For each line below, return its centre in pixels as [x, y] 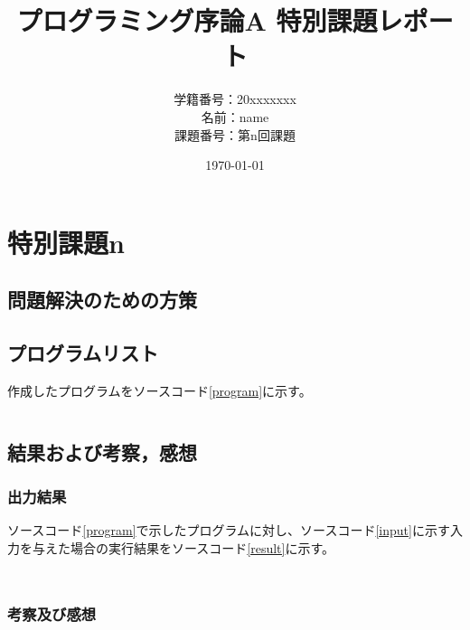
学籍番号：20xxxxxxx [235, 99]
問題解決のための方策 [102, 300]
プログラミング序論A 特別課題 [197, 20]
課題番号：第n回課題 [235, 134]
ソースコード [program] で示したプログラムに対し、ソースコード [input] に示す [229, 530]
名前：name [235, 116]
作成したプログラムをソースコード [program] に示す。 [160, 390]
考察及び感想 [52, 613]
